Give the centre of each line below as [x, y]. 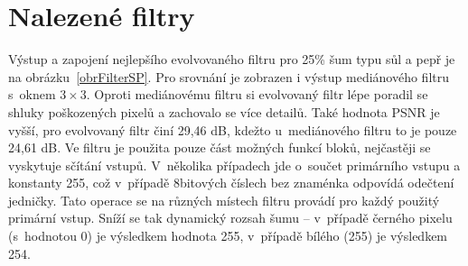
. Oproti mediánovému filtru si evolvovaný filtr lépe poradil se [257, 94]
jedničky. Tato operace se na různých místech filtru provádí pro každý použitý [224, 200]
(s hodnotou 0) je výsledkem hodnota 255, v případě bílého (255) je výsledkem [228, 236]
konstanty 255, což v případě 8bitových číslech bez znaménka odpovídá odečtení [231, 183]
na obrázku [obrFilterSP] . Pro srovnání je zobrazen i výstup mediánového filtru [229, 76]
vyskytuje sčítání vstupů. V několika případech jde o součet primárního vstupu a [234, 165]
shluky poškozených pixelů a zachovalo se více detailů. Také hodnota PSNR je [224, 111]
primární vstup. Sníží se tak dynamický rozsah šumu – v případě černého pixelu [230, 218]
